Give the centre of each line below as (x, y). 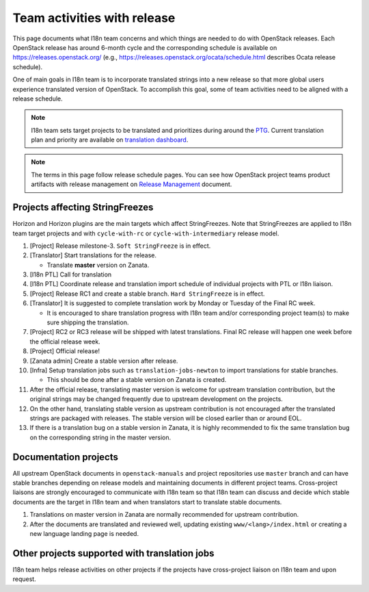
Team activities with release (94, 18)
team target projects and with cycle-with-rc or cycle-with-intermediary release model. (146, 233)
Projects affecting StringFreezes (83, 208)
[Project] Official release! (65, 351)
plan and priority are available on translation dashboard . (110, 140)
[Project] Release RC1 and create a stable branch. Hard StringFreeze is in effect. (147, 294)
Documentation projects (66, 457)
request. (25, 579)
